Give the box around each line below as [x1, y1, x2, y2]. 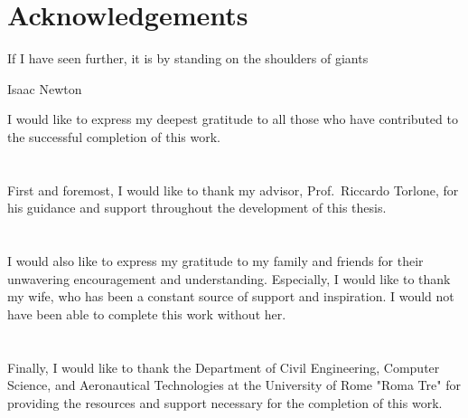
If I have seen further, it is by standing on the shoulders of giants [7, 49, 369, 68]
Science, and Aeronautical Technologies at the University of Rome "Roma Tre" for [7, 375, 461, 394]
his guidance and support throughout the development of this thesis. [7, 198, 387, 217]
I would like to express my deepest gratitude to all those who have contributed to [7, 109, 458, 128]
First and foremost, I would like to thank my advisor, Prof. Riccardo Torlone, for [7, 180, 459, 199]
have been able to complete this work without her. [7, 304, 286, 323]
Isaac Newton [7, 79, 82, 98]
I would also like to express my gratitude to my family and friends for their [7, 252, 424, 271]
